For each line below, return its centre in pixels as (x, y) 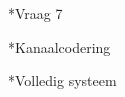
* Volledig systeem (62, 80)
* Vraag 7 (35, 13)
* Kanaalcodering (59, 46)
